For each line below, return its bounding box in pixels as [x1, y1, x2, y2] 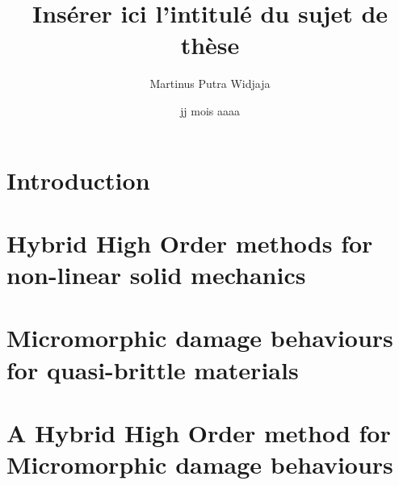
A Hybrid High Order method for [6, 416, 391, 449]
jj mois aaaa [180, 102, 240, 119]
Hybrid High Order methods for [6, 226, 373, 259]
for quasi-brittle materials [6, 353, 299, 386]
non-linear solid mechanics [6, 258, 306, 291]
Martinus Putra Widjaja [149, 75, 271, 92]
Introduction [6, 163, 150, 196]
